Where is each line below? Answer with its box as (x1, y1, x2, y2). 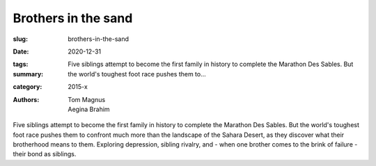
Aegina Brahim (68, 105, 111, 113)
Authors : (13, 95, 40, 103)
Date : (13, 47, 29, 56)
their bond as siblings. (13, 150, 77, 158)
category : (13, 83, 42, 91)
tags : (13, 60, 29, 69)
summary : (13, 69, 44, 78)
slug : (13, 35, 28, 43)
